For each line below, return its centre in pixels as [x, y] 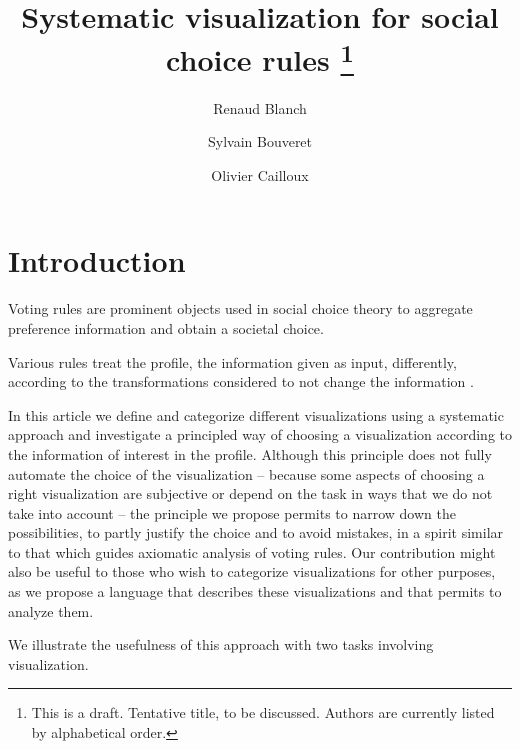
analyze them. [51, 610]
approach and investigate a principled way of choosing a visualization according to [260, 434]
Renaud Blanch [260, 107]
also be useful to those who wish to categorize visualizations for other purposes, [252, 571]
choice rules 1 [260, 57]
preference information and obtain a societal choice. [166, 327]
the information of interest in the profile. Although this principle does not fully [250, 453]
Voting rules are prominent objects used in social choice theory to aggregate [240, 308]
